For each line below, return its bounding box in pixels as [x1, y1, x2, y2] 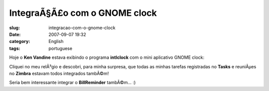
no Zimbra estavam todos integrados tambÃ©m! [9, 70, 109, 76]
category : [9, 39, 30, 45]
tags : [9, 45, 20, 51]
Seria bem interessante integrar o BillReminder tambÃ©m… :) [9, 80, 136, 86]
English [48, 39, 64, 45]
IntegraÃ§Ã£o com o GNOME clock [9, 7, 157, 18]
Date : [9, 31, 21, 37]
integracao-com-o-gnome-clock [48, 25, 116, 31]
